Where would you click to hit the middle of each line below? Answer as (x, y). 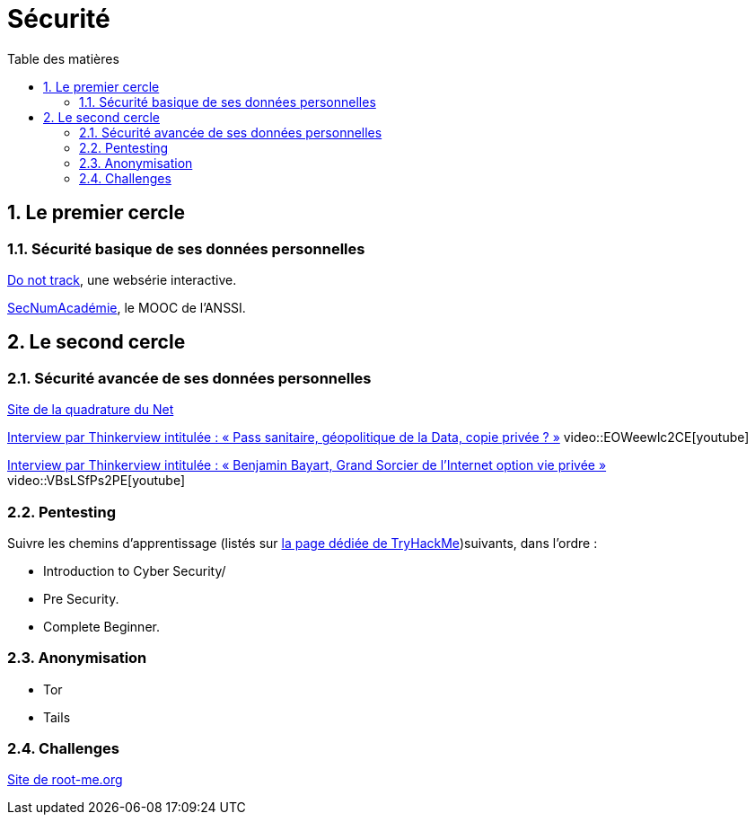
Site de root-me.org (65, 780)
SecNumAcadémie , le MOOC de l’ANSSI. (127, 307)
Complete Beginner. (101, 626)
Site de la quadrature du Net (91, 410)
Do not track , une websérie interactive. (122, 279)
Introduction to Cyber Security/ (135, 570)
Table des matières (63, 58)
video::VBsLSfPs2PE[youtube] (97, 481)
